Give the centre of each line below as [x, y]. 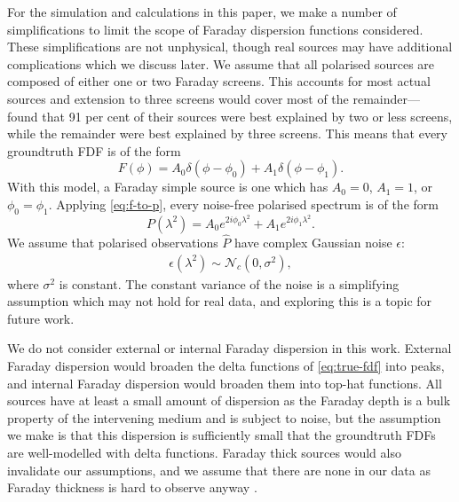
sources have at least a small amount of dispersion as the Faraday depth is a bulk [229, 400]
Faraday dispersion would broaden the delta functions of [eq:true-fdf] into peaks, [226, 365]
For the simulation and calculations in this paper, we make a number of [202, 12]
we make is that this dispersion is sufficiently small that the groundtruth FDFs [222, 435]
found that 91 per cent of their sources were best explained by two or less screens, [230, 116]
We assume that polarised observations [113, 242]
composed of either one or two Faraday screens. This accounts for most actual [219, 81]
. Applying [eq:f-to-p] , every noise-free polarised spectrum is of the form [243, 204]
